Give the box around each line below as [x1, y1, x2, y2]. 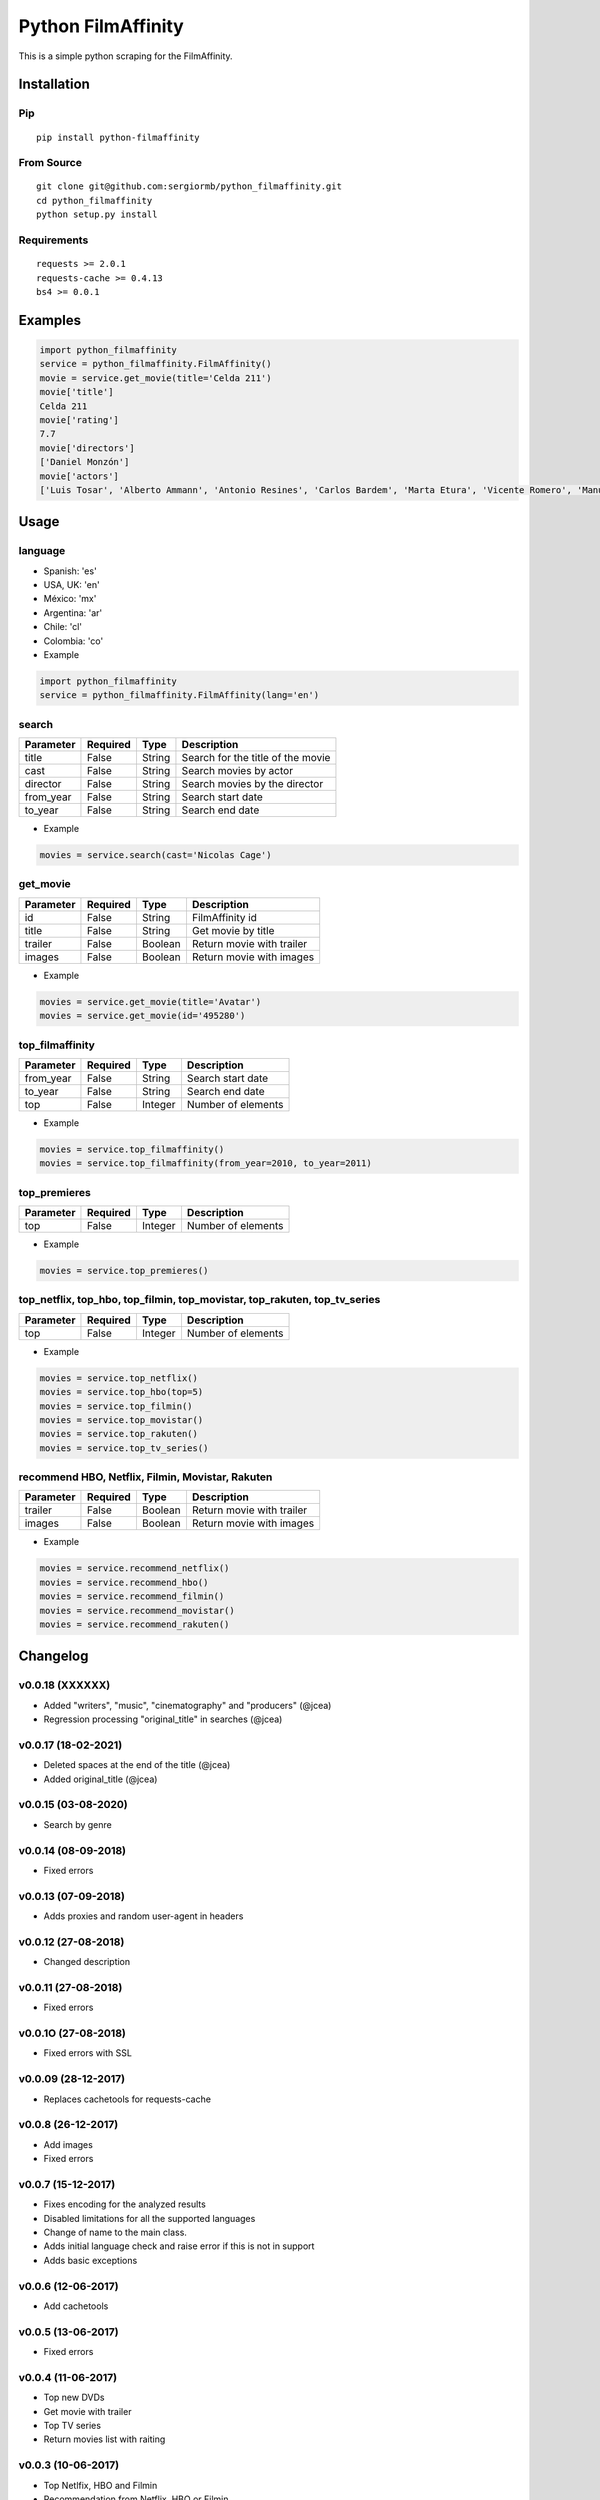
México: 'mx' [43, 593, 97, 605]
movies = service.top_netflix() [39, 1372, 199, 1384]
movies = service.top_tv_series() [39, 1442, 209, 1454]
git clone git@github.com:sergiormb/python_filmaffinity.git [36, 181, 342, 192]
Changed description [43, 1956, 131, 1968]
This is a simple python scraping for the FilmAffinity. [18, 50, 234, 62]
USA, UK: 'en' [43, 579, 100, 591]
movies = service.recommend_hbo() [39, 1576, 209, 1588]
